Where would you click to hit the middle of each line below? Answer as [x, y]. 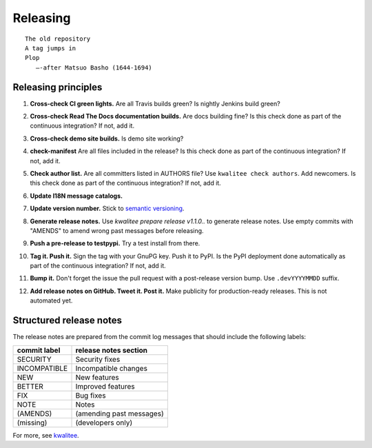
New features [97, 377]
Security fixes [98, 359]
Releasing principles [58, 87]
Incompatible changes [112, 368]
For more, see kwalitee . [46, 435]
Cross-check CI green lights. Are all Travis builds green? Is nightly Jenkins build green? [155, 103]
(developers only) [104, 422]
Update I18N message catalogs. [76, 196]
